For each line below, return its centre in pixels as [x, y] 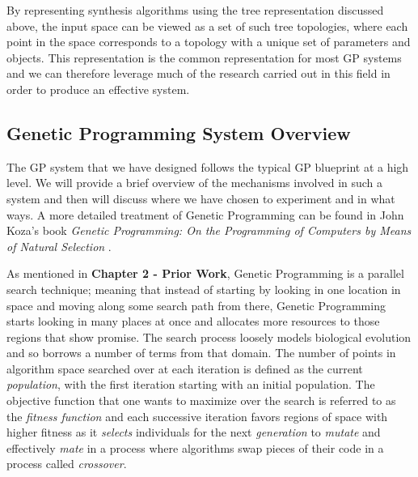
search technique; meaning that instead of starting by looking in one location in [204, 289]
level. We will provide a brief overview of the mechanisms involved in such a [195, 183]
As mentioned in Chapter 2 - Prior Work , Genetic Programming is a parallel [205, 273]
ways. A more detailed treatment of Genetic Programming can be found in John [205, 214]
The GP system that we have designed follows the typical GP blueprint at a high [208, 166]
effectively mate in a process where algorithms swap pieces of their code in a [195, 447]
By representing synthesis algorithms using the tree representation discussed [195, 10]
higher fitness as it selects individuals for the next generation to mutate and [194, 432]
